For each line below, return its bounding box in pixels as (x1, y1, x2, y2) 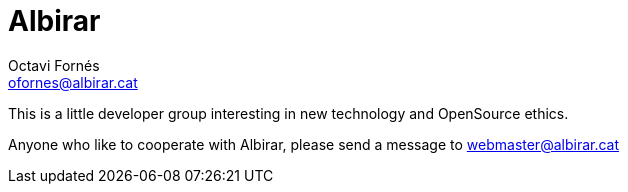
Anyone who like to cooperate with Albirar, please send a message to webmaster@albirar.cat (8, 135, 620, 153)
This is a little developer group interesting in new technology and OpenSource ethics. (8, 104, 569, 122)
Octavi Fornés (8, 56, 100, 74)
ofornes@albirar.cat (8, 73, 138, 91)
